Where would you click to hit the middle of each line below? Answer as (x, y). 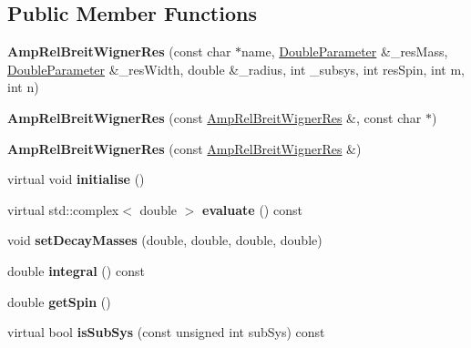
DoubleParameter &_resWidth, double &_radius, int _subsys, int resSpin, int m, (236, 69)
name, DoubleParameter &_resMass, (345, 51)
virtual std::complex (63, 209)
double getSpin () (59, 301)
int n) (23, 87)
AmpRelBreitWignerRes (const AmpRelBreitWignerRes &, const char (215, 117)
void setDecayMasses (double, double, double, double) (165, 240)
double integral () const (76, 270)
